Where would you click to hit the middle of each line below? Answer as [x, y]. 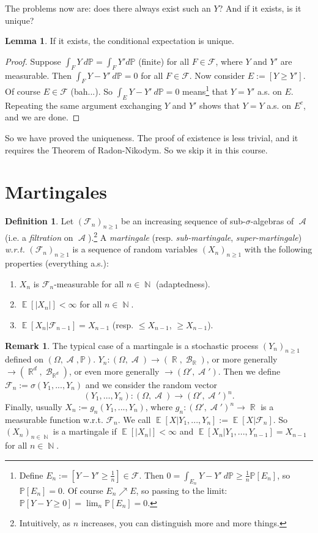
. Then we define [249, 371]
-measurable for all [89, 283]
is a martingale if [85, 431]
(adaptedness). [183, 283]
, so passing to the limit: [182, 491]
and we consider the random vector [151, 384]
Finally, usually [34, 407]
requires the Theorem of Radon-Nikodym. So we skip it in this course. [136, 149]
